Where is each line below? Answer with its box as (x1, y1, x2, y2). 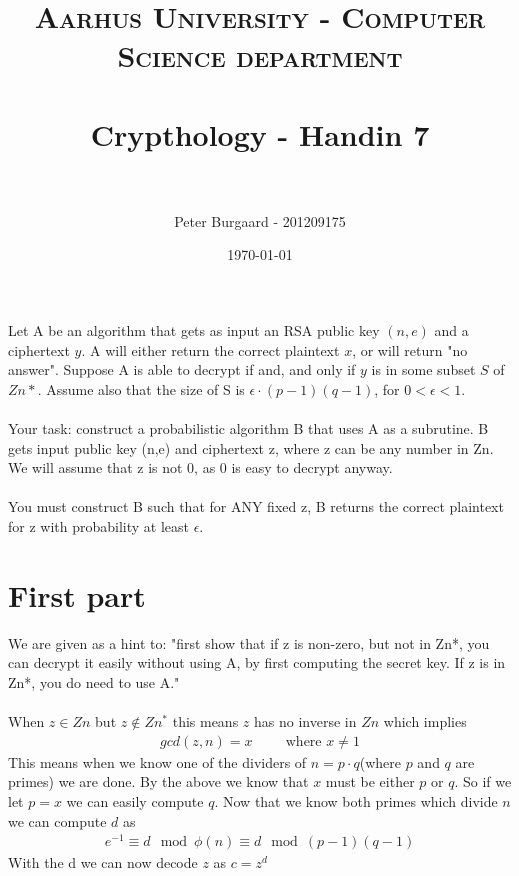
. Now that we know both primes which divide (214, 790, 498, 811)
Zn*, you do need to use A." (8, 671, 180, 692)
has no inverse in (254, 711, 357, 732)
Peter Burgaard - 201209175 (174, 210, 346, 231)
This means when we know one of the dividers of (8, 751, 307, 772)
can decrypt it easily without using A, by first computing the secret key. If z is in (8, 652, 506, 673)
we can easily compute (66, 790, 204, 811)
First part (8, 574, 146, 615)
